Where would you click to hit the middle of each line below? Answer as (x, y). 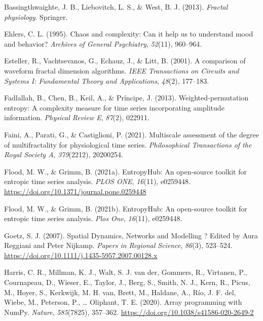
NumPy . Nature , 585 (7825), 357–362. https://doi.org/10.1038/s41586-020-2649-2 (129, 312)
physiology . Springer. (36, 16)
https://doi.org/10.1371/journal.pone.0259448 (75, 191)
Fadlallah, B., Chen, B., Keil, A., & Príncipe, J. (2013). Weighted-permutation (126, 98)
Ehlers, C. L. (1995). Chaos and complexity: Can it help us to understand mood (129, 34)
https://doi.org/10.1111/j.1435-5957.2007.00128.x (81, 255)
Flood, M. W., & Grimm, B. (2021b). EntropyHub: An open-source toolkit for (126, 208)
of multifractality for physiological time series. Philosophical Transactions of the (128, 144)
